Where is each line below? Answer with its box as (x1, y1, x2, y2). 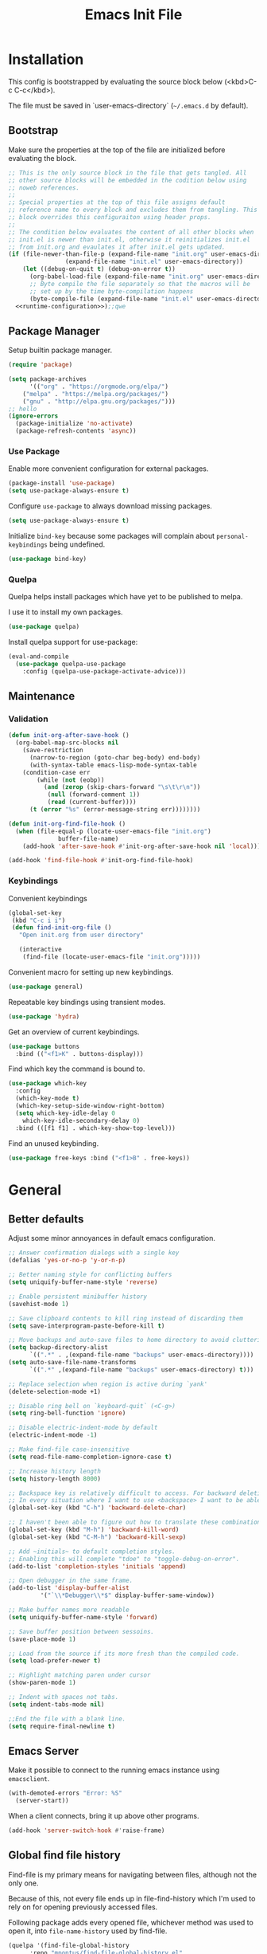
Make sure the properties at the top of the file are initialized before (8, 145, 226, 155)
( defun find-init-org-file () (11, 924, 112, 932)
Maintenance (8, 689, 75, 703)
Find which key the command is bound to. (8, 1064, 145, 1073)
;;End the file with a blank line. (8, 1715, 126, 1723)
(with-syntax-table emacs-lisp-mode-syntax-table (29, 761, 197, 769)
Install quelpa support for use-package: (8, 638, 138, 647)
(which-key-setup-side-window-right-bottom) (15, 1102, 165, 1110)
